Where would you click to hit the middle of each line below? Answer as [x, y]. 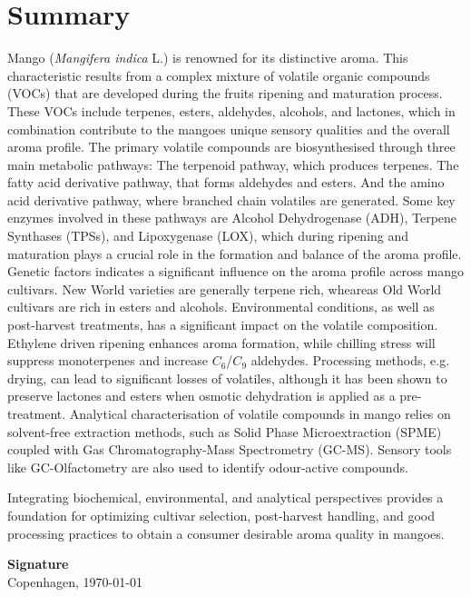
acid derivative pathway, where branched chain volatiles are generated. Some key [231, 199]
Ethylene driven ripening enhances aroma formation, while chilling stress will [221, 342]
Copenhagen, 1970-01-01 [75, 581]
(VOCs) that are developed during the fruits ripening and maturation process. [225, 93]
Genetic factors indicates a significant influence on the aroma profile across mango [236, 271]
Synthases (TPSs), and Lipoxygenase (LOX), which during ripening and [208, 236]
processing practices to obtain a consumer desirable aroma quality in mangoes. [226, 533]
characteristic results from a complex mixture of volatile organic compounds [219, 75]
